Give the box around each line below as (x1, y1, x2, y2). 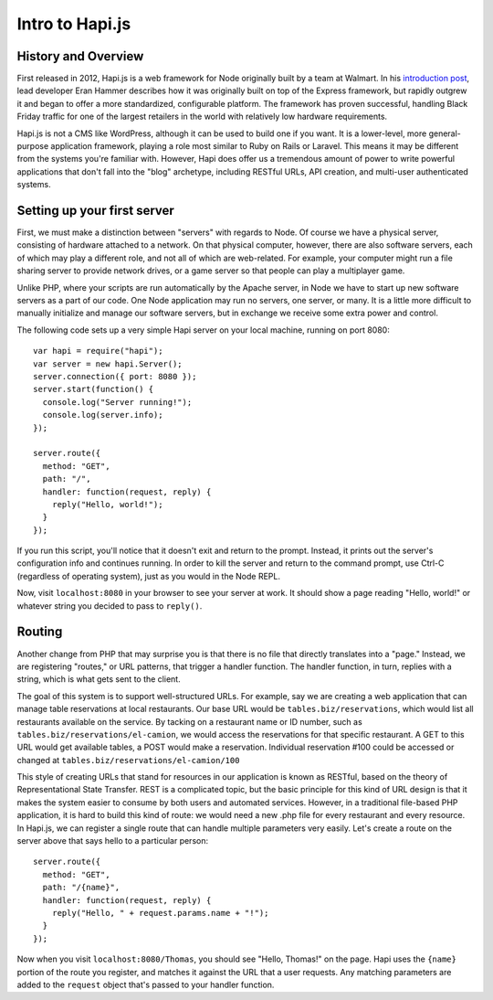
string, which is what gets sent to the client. (16, 674, 182, 685)
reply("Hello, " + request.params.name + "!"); (51, 908, 269, 918)
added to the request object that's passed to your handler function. (16, 979, 275, 990)
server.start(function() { (33, 384, 154, 395)
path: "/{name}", (42, 882, 121, 893)
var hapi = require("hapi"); (33, 346, 163, 356)
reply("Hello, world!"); (51, 499, 163, 509)
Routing (16, 624, 63, 640)
